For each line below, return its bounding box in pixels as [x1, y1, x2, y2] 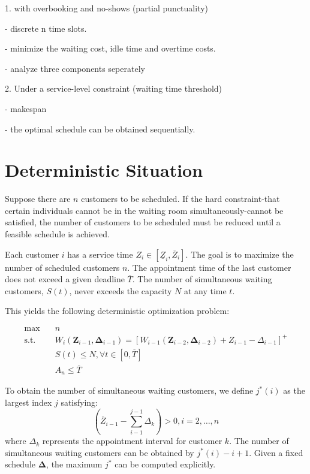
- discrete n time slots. [5, 22, 87, 34]
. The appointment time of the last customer [127, 261, 291, 273]
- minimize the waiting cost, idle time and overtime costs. [5, 42, 216, 55]
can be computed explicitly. [115, 458, 216, 470]
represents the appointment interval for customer [42, 434, 222, 447]
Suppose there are [5, 192, 71, 205]
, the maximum [46, 458, 103, 470]
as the [283, 384, 305, 397]
